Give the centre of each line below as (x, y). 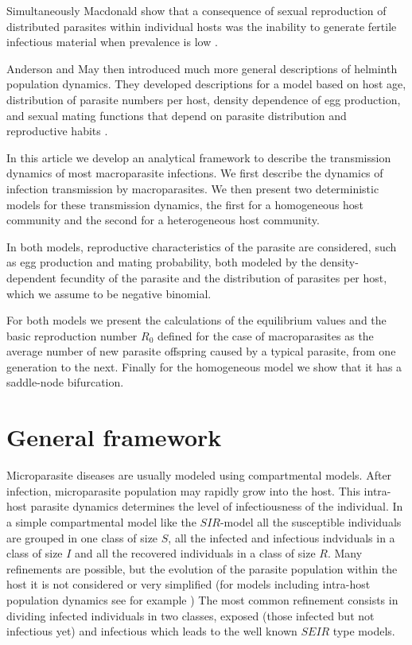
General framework (114, 437)
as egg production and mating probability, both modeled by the (161, 262)
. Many (345, 553)
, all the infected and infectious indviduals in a (282, 537)
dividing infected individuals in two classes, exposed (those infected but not (190, 615)
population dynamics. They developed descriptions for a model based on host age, (206, 84)
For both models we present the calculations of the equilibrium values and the (196, 320)
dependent (32, 277)
